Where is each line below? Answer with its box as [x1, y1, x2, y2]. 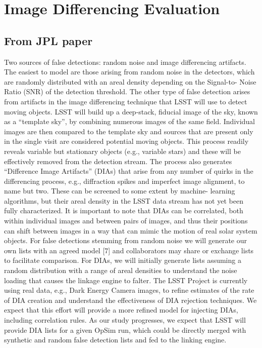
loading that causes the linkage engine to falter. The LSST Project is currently [4, 275, 248, 285]
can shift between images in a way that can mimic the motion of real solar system [4, 225, 257, 236]
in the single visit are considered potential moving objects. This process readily [4, 136, 249, 146]
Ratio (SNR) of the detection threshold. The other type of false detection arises [4, 86, 250, 97]
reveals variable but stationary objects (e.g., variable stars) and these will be [4, 145, 241, 156]
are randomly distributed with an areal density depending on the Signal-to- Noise [4, 76, 256, 87]
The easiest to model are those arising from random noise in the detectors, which [4, 66, 255, 77]
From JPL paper [4, 32, 93, 48]
